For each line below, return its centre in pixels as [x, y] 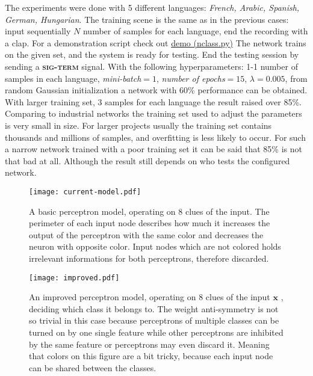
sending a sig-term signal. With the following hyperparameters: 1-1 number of [151, 66]
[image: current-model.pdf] [85, 192]
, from [296, 78]
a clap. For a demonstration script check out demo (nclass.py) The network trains [156, 42]
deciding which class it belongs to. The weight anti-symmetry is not [154, 308]
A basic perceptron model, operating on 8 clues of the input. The [149, 211]
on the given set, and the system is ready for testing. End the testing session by [152, 54]
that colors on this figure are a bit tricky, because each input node [151, 356]
